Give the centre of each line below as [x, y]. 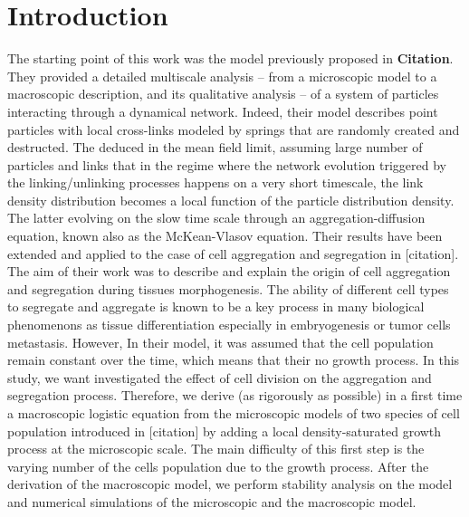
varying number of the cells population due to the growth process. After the [218, 466]
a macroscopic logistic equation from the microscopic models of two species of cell [234, 413]
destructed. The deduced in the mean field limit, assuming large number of [215, 147]
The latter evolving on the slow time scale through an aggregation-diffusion [216, 218]
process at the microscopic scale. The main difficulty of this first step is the [216, 449]
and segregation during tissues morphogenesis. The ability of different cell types [228, 288]
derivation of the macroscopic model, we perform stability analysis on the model [230, 484]
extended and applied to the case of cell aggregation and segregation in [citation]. [233, 253]
